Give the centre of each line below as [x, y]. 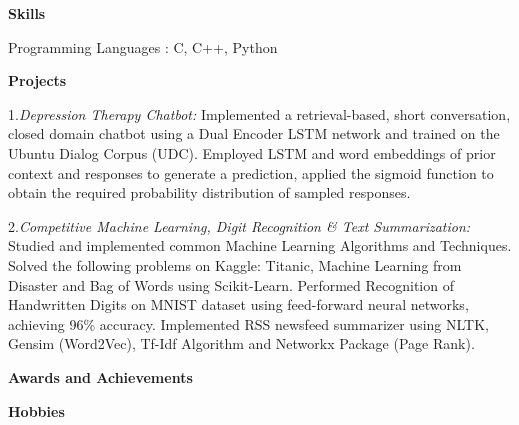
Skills [27, 13]
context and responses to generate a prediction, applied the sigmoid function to [251, 172]
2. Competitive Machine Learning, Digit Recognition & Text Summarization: [239, 225]
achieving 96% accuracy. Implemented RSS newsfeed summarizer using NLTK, [248, 323]
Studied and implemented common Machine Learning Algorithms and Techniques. [260, 245]
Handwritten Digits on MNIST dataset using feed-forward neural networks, [238, 304]
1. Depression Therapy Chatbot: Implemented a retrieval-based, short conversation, [259, 113]
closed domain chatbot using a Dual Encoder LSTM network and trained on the [254, 133]
